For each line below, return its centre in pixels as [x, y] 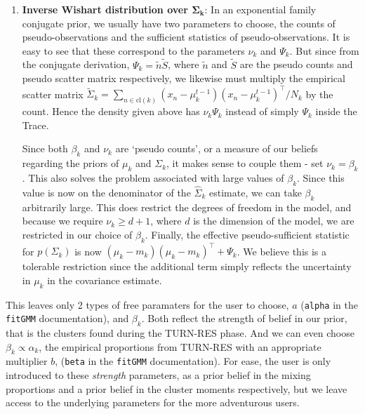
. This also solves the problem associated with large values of [153, 177]
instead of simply [262, 111]
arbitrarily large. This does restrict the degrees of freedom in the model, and [187, 207]
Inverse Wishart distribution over [105, 9]
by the [319, 94]
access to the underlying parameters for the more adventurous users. [153, 402]
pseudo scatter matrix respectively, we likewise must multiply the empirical [184, 78]
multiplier [27, 361]
